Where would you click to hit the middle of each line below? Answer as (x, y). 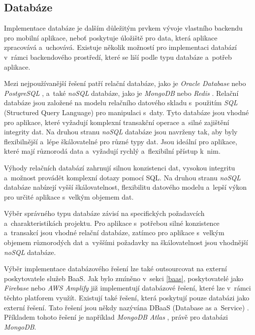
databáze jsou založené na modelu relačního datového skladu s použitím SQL (121, 103)
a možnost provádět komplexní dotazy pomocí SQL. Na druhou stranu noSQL (122, 177)
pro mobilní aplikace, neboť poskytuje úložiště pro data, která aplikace (111, 37)
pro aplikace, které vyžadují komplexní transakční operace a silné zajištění (117, 122)
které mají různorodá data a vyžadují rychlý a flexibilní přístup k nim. (112, 151)
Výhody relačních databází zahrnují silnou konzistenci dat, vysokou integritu (120, 167)
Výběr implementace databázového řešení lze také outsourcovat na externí (115, 269)
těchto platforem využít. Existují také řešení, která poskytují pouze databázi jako (127, 298)
